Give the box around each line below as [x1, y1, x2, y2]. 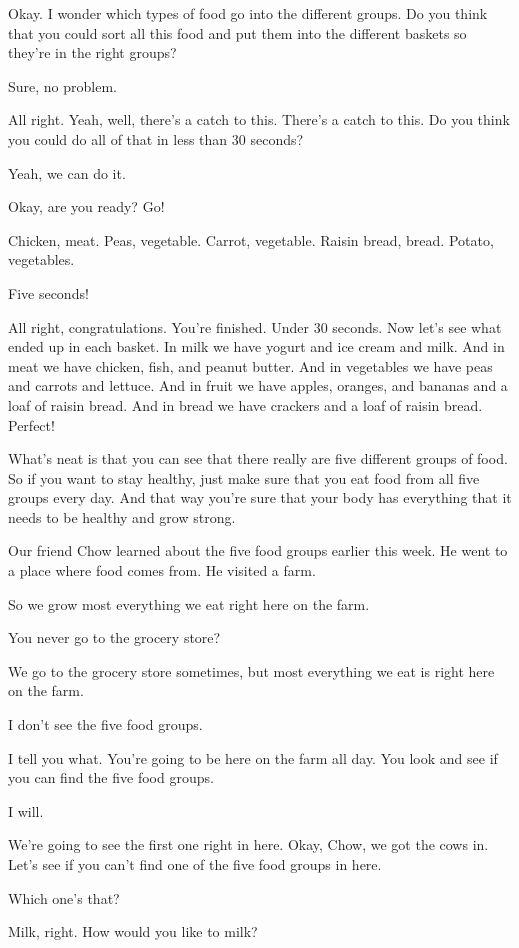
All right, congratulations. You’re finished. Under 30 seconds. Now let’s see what [8, 316, 502, 337]
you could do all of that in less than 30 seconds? [8, 128, 304, 149]
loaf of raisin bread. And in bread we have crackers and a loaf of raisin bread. [8, 394, 483, 415]
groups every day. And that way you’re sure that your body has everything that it [8, 487, 512, 508]
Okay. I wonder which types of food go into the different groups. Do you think [8, 3, 488, 23]
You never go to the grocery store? [8, 627, 221, 648]
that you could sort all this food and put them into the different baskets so [8, 22, 467, 43]
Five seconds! [8, 282, 89, 303]
